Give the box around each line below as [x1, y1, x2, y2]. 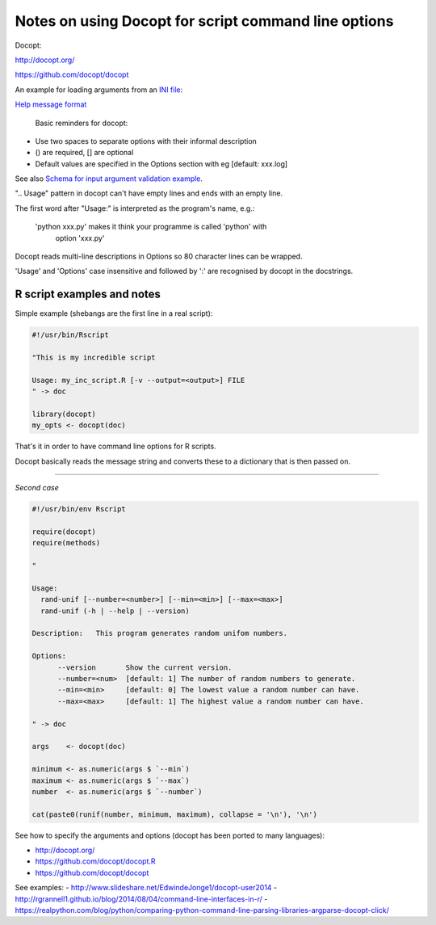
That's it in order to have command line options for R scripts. [15, 441, 217, 452]
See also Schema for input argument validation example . [15, 174, 203, 183]
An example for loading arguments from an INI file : [15, 85, 183, 95]
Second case [15, 483, 60, 493]
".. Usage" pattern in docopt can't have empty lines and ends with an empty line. [15, 188, 283, 198]
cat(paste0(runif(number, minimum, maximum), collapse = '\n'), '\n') [31, 809, 318, 819]
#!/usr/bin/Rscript [31, 330, 109, 339]
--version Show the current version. [57, 662, 233, 672]
